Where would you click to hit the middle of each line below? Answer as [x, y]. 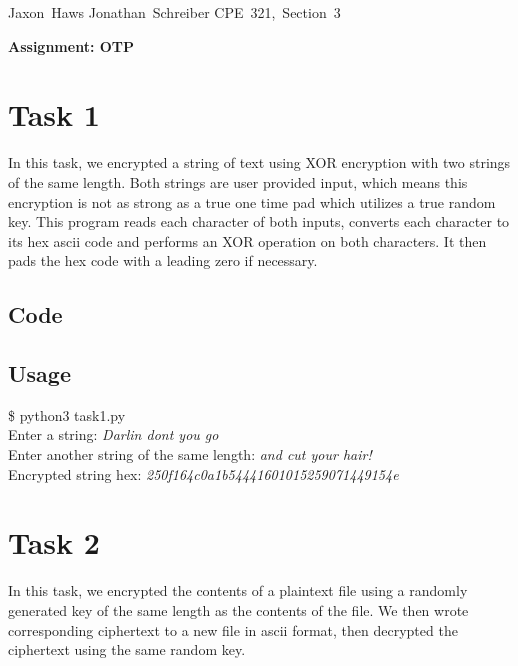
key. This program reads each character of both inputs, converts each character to [259, 221]
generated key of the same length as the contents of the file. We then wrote [238, 609]
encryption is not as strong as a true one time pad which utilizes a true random [252, 201]
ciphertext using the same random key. [127, 649]
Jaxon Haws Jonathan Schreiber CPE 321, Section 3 [174, 12]
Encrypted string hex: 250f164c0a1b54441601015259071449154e [203, 473]
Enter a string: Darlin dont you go [113, 434]
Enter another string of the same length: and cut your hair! [190, 454]
